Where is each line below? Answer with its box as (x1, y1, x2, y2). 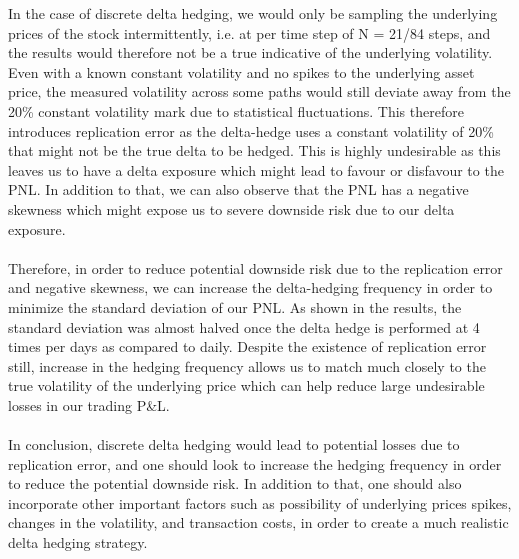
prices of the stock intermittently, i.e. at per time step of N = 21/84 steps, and (8, 22, 491, 43)
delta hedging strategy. (8, 532, 148, 553)
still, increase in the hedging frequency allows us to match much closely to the (8, 355, 486, 376)
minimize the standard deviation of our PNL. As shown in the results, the (8, 296, 462, 317)
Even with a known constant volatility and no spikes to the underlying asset (8, 61, 475, 82)
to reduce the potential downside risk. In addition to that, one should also (8, 473, 462, 494)
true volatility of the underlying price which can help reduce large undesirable (8, 375, 485, 396)
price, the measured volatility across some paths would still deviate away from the (8, 81, 511, 102)
